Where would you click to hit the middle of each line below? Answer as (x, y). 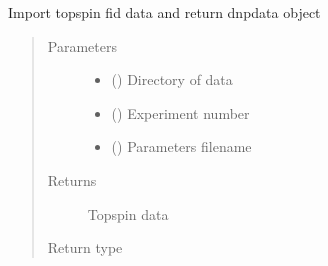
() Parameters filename (181, 146)
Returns (72, 179)
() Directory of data (172, 79)
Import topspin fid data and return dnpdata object (164, 12)
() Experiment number (180, 112)
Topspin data (128, 213)
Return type (85, 247)
